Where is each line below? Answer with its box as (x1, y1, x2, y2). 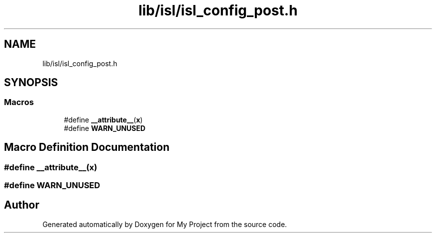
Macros (4, 97, 34, 108)
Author (4, 199, 39, 212)
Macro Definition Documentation (4, 141, 170, 154)
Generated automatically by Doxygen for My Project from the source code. (42, 220, 287, 229)
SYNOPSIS (4, 76, 58, 89)
